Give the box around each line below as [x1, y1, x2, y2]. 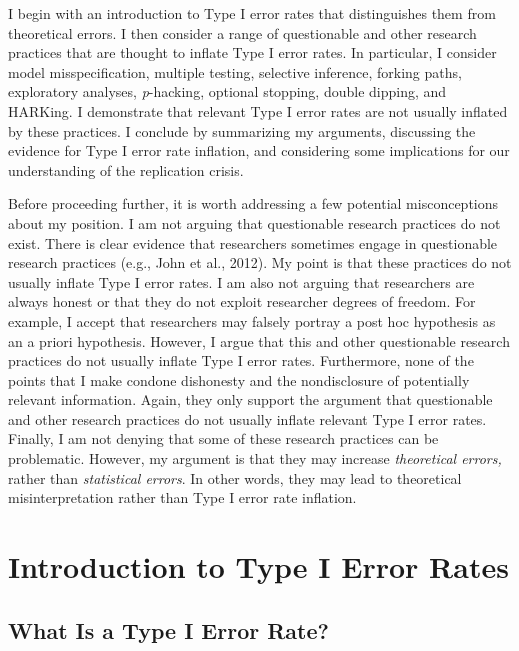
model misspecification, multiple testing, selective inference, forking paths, [8, 61, 462, 82]
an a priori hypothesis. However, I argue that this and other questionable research [8, 330, 510, 351]
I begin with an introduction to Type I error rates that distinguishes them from [8, 3, 496, 23]
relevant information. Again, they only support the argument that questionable [8, 389, 493, 410]
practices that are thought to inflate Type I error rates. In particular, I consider [8, 42, 497, 63]
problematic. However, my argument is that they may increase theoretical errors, [8, 448, 502, 469]
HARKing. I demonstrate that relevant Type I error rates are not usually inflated [8, 100, 508, 121]
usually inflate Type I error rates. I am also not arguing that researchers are [8, 271, 475, 292]
